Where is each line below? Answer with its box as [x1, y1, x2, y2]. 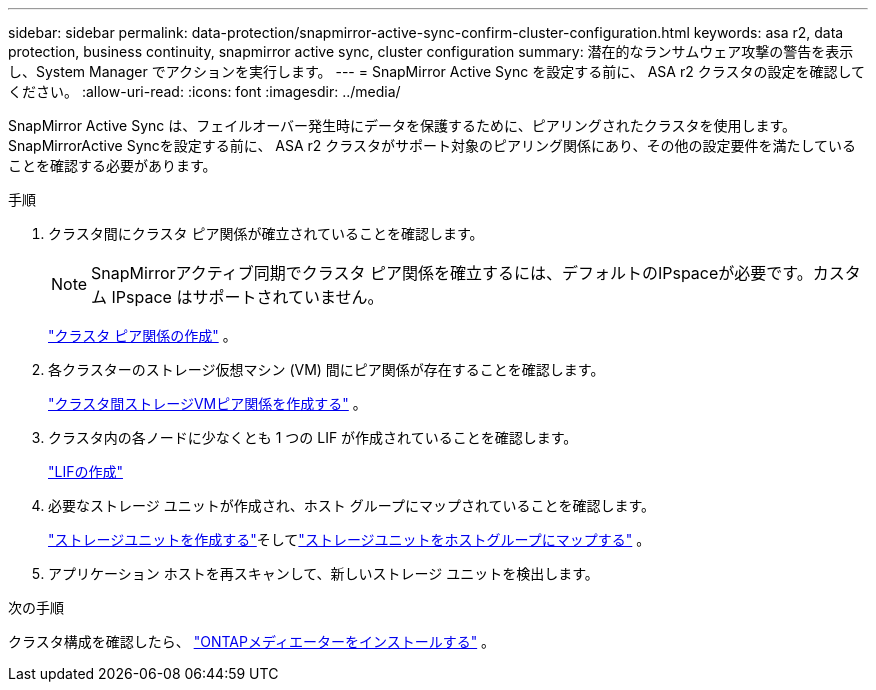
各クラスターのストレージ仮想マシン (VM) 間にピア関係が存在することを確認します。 [48, 361, 605, 378]
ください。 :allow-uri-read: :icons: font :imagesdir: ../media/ [8, 83, 401, 100]
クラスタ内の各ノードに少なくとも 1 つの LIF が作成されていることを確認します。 [48, 429, 578, 446]
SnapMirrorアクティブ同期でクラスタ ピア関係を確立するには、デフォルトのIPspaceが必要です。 [91, 263, 813, 283]
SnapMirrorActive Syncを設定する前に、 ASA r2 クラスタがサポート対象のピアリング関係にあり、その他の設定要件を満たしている [8, 137, 857, 154]
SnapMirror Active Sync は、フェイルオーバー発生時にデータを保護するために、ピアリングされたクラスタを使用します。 [8, 117, 796, 134]
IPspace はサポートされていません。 [111, 287, 384, 307]
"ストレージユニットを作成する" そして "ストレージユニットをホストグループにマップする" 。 [48, 531, 651, 548]
